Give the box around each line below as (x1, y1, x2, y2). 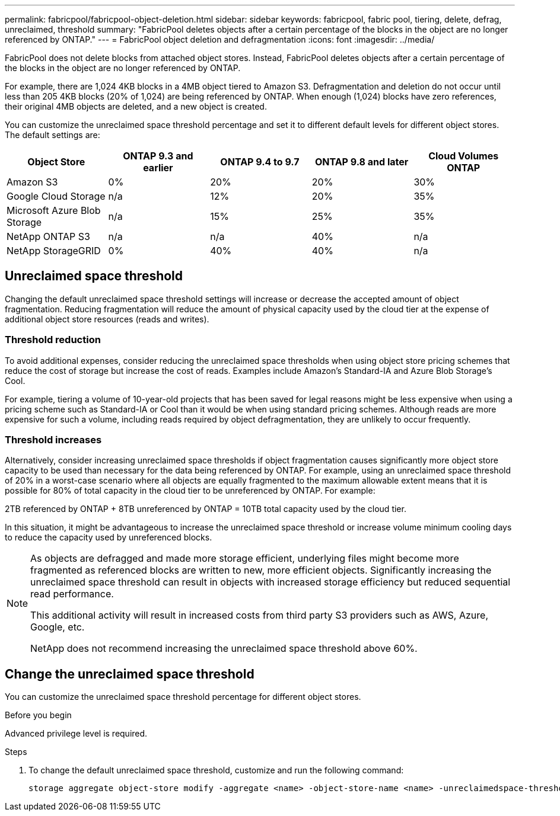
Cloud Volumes (428, 150, 499, 162)
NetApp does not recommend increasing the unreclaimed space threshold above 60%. (30, 642, 418, 655)
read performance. (30, 588, 114, 600)
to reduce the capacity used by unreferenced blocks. (5, 532, 212, 543)
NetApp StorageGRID (7, 245, 101, 257)
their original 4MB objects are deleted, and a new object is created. (5, 101, 267, 111)
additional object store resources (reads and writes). (5, 313, 209, 324)
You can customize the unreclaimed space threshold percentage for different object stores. (5, 692, 361, 702)
